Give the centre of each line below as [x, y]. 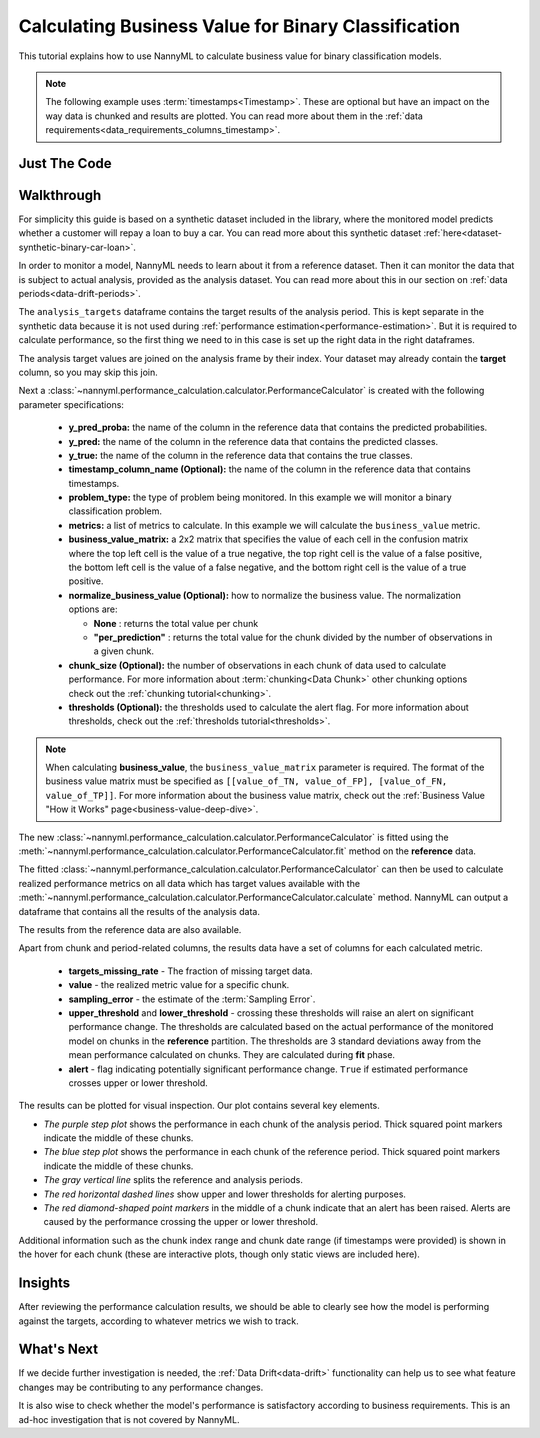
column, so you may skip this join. [88, 372]
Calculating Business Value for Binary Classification [239, 26]
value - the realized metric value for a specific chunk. [179, 985]
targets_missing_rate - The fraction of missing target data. [191, 971]
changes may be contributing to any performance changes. [141, 1387]
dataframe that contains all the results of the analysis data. [139, 911]
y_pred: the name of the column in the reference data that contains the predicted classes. [253, 441]
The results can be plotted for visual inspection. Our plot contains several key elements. [199, 1106]
